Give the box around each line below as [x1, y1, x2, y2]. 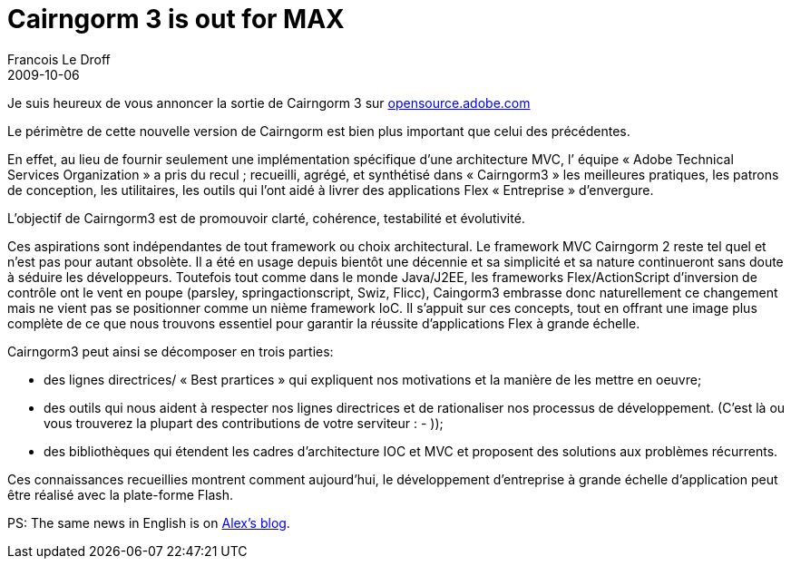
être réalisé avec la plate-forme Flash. [7, 486, 233, 503]
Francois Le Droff [7, 51, 111, 67]
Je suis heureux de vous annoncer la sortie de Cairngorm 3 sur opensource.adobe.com [7, 94, 531, 111]
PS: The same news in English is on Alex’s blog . [7, 514, 290, 531]
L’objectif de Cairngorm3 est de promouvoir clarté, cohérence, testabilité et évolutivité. [7, 210, 525, 226]
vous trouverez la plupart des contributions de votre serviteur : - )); [44, 415, 444, 431]
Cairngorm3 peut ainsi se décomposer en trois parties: [7, 343, 334, 359]
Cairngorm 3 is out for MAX [7, 4, 345, 34]
